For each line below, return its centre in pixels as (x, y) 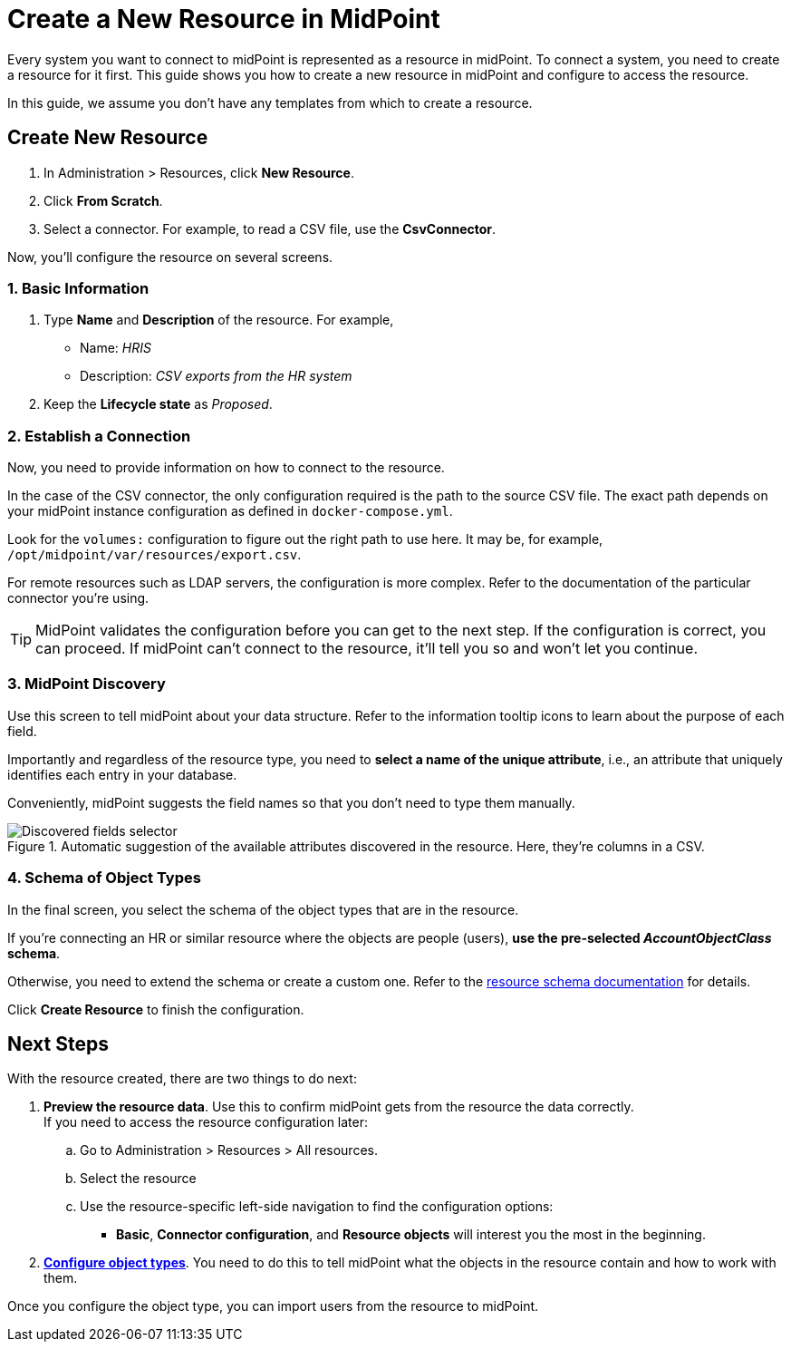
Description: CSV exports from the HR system (216, 376)
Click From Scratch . (103, 200)
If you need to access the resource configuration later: (206, 1122)
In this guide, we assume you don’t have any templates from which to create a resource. (270, 102)
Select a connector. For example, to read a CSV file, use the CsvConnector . (270, 228)
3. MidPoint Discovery (87, 684)
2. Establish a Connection (99, 436)
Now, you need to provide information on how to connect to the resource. (226, 468)
